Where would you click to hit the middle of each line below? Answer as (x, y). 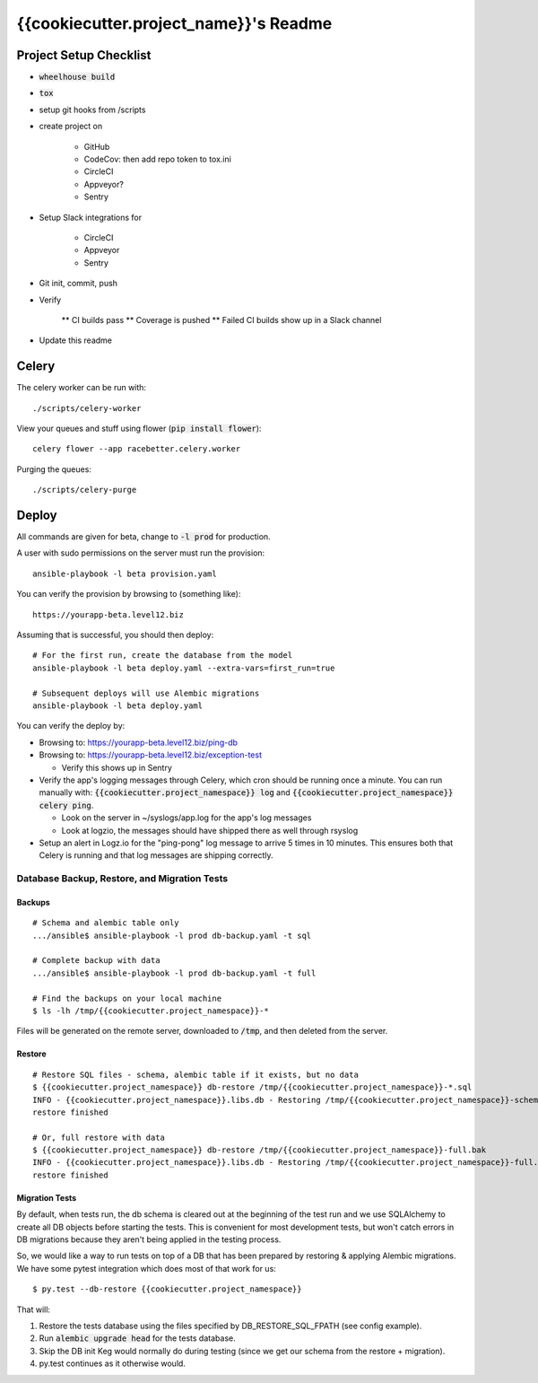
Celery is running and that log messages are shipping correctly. (156, 855)
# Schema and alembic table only (106, 923)
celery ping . (66, 805)
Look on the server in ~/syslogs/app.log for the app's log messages (187, 818)
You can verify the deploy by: (71, 726)
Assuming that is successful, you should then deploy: (115, 635)
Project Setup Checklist (84, 55)
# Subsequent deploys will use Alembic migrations (146, 693)
